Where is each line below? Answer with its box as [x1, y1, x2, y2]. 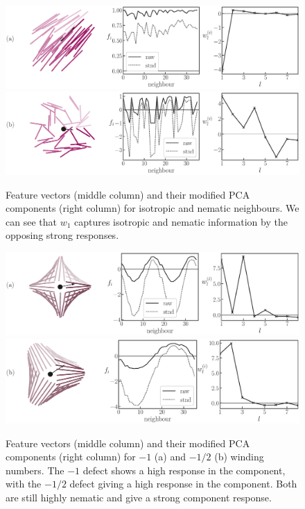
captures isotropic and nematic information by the [74, 214, 288, 228]
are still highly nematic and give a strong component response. [6, 490, 272, 505]
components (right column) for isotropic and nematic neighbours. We [6, 201, 299, 215]
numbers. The [6, 462, 64, 477]
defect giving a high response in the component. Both [69, 476, 297, 491]
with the [6, 476, 42, 491]
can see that [6, 214, 57, 228]
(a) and [154, 449, 186, 464]
